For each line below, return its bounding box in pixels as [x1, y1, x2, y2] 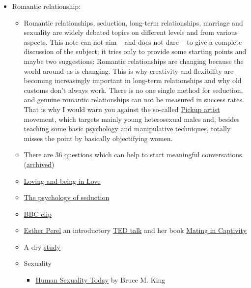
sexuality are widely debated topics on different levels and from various [24, 27, 238, 37]
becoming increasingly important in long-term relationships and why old [24, 75, 242, 86]
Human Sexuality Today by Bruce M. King [35, 275, 166, 285]
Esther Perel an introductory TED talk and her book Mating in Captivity [24, 225, 247, 235]
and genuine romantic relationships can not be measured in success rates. [24, 94, 244, 105]
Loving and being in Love [24, 175, 101, 186]
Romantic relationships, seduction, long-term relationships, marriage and [24, 17, 243, 28]
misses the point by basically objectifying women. [24, 133, 173, 143]
